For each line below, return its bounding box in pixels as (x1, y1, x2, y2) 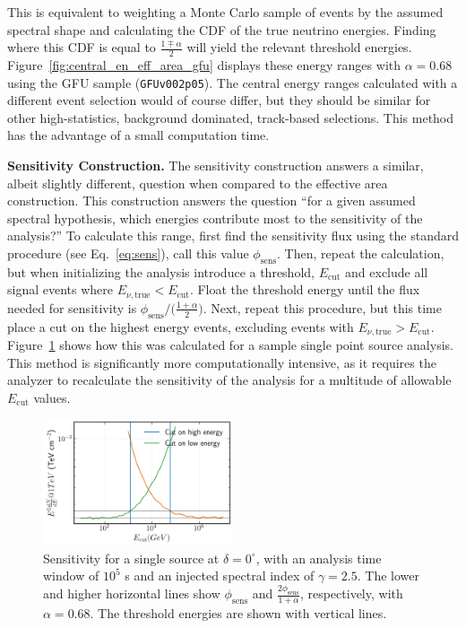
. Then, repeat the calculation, (277, 244, 444, 263)
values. (33, 388, 71, 406)
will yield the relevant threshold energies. (186, 38, 412, 57)
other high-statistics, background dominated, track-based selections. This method (7, 108, 454, 126)
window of (43, 566, 99, 585)
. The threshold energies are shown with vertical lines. (90, 603, 387, 622)
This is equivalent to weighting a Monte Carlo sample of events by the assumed (7, 3, 444, 21)
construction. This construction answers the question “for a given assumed (7, 191, 416, 210)
